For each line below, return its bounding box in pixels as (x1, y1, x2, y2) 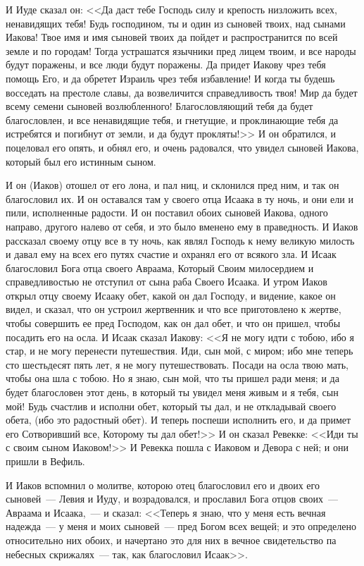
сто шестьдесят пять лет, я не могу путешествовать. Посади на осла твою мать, (6, 357, 349, 371)
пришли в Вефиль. (6, 454, 85, 468)
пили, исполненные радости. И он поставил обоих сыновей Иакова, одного (6, 205, 328, 220)
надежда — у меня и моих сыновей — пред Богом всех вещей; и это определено (6, 519, 356, 534)
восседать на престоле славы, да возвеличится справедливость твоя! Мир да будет (6, 85, 358, 99)
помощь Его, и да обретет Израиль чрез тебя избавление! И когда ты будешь (6, 70, 335, 85)
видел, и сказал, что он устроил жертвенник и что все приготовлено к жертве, (6, 302, 341, 316)
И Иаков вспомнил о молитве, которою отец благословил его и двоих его (6, 477, 320, 492)
